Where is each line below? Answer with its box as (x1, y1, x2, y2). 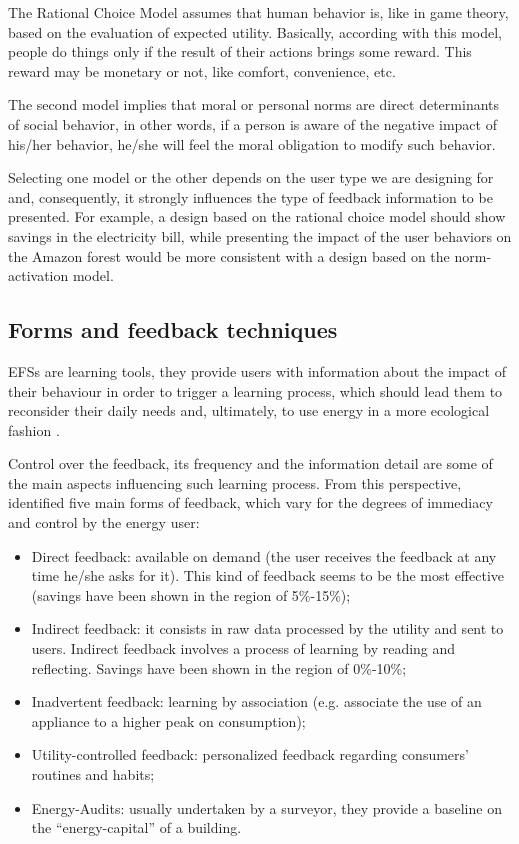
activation (8, 265, 69, 286)
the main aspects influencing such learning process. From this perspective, (8, 472, 462, 493)
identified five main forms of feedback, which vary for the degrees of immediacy (8, 492, 493, 513)
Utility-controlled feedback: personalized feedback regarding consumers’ (31, 744, 469, 765)
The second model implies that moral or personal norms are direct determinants (8, 94, 500, 115)
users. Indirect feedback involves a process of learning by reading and (31, 638, 456, 659)
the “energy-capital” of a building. (31, 817, 242, 838)
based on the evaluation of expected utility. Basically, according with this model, (8, 21, 502, 42)
